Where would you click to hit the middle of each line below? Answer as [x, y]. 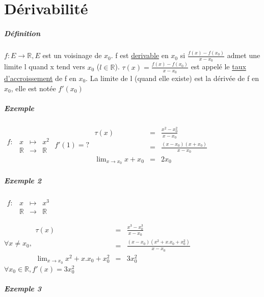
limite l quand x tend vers [45, 66]
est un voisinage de [72, 55]
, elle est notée [33, 88]
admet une [244, 55]
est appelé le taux [218, 66]
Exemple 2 [23, 180]
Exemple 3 [23, 288]
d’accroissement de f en [40, 78]
